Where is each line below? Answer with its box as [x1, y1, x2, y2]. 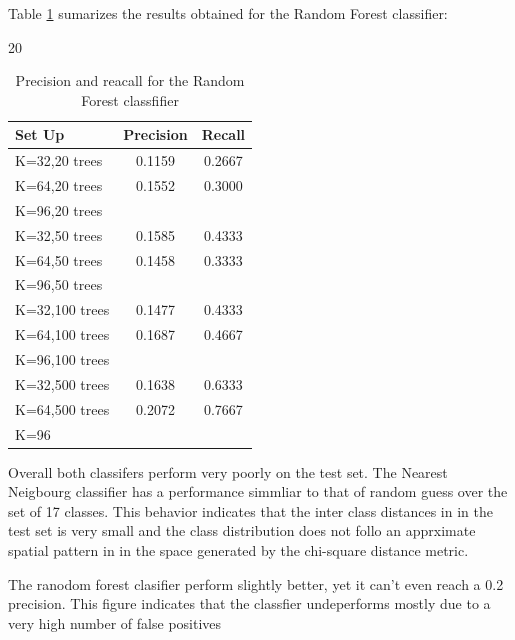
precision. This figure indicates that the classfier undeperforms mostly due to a [8, 593, 491, 614]
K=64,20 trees [15, 175, 103, 196]
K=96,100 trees [15, 348, 110, 369]
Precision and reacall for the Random [15, 70, 245, 91]
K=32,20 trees [15, 150, 103, 171]
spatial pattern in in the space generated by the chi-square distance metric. [8, 539, 469, 560]
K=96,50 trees [15, 274, 103, 295]
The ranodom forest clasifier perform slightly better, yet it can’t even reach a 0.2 [8, 573, 504, 594]
